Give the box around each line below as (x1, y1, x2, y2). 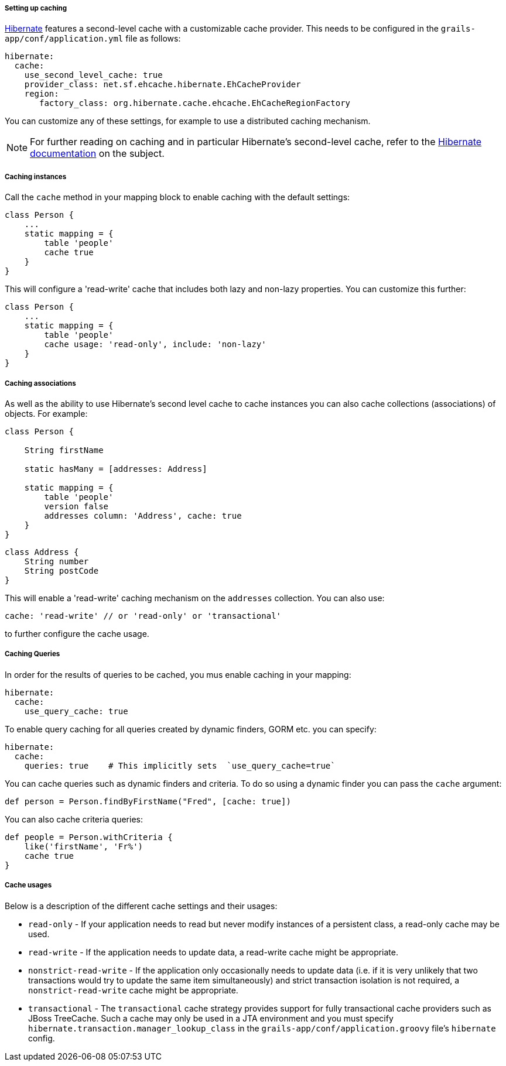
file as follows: (125, 33, 181, 44)
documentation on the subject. (30, 148, 165, 160)
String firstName (24, 445, 104, 455)
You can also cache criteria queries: (5, 814, 143, 824)
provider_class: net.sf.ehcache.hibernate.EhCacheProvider (24, 80, 301, 90)
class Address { (5, 547, 79, 557)
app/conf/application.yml (5, 34, 124, 44)
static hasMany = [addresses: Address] (24, 464, 207, 474)
